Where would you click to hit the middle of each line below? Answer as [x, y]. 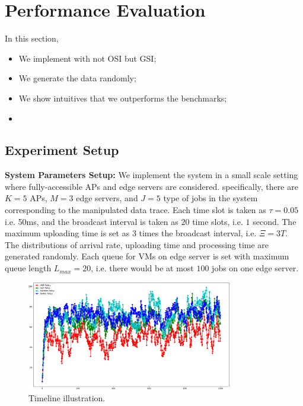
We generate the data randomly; [77, 78]
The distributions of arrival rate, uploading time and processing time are [137, 244]
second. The [275, 221]
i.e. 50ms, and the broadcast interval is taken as [92, 221]
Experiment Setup [62, 150]
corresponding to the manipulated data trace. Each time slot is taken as [135, 210]
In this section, [32, 38]
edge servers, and [107, 198]
